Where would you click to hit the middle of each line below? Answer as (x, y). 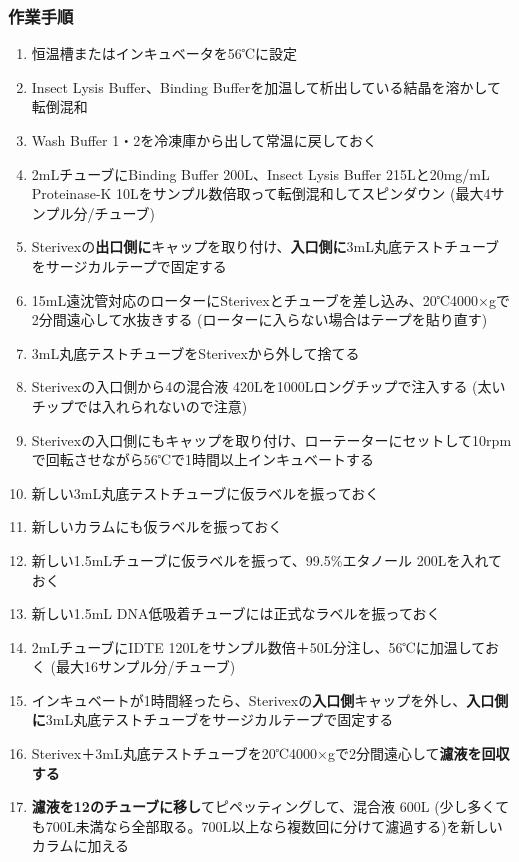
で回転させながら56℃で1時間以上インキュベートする (203, 459)
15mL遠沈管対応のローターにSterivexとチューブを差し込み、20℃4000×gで (270, 299)
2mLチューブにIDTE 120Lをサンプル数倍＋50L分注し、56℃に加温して (258, 646)
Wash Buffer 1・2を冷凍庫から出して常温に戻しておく (204, 140)
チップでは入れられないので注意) (139, 405)
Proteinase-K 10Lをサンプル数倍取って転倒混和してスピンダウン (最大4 (261, 193)
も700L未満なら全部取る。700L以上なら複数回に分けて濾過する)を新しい (267, 825)
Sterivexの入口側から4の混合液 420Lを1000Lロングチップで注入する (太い (268, 386)
